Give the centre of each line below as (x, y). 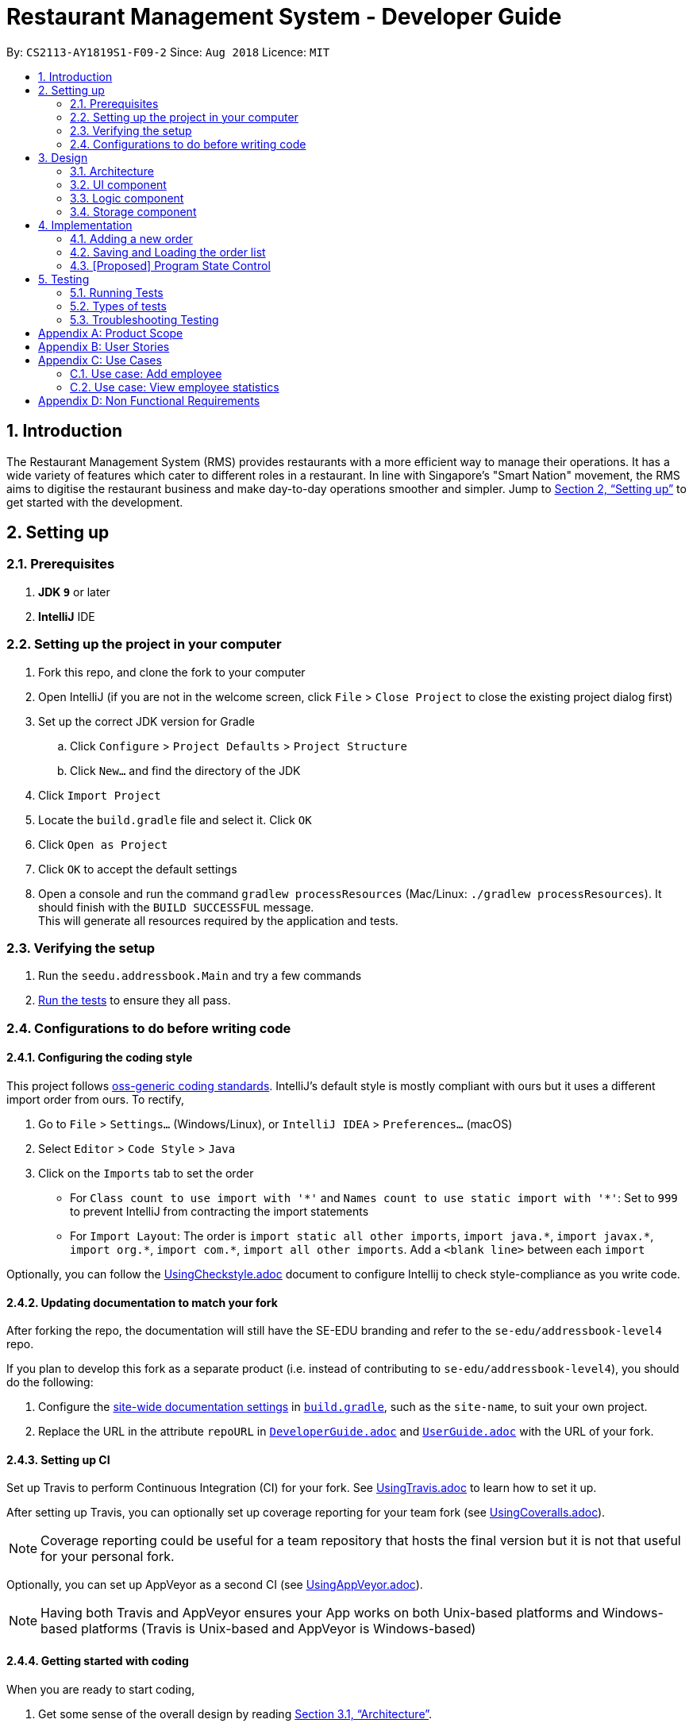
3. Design (63, 157)
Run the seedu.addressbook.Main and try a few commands (200, 976)
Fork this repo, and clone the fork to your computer (172, 672)
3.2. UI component (118, 184)
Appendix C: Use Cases (100, 360)
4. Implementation (85, 225)
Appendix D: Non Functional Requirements (149, 400)
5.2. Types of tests (118, 306)
